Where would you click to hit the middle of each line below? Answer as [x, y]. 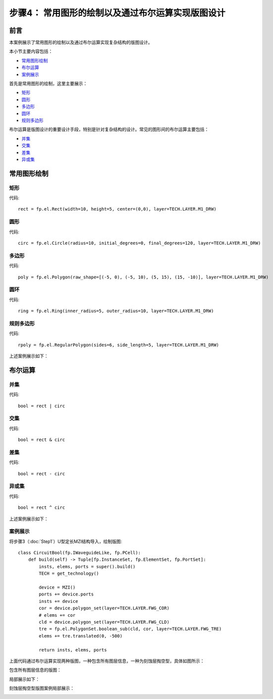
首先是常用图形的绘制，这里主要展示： [48, 84]
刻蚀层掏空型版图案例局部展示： [42, 688]
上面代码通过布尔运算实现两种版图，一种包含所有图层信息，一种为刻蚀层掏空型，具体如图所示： [107, 661]
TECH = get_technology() [69, 574]
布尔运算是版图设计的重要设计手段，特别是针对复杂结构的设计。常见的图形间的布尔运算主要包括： [109, 129]
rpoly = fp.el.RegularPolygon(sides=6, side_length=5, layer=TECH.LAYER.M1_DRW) [119, 345]
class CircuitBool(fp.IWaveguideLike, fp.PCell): [80, 553]
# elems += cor [57, 615]
